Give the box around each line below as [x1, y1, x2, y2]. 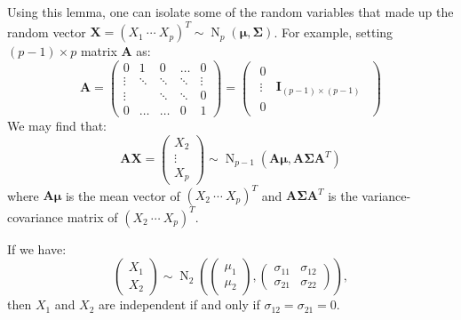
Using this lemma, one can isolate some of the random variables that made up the [7, 3, 454, 20]
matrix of [67, 207, 118, 226]
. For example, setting [274, 22, 393, 41]
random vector [7, 22, 86, 41]
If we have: [7, 239, 67, 258]
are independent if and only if [99, 295, 260, 314]
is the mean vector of [65, 186, 180, 204]
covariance [7, 207, 64, 226]
